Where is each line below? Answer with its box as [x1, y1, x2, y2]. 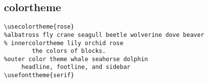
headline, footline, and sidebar [21, 64, 130, 71]
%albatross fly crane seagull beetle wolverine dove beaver [4, 31, 205, 38]
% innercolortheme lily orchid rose [4, 39, 124, 47]
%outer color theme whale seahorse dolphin [4, 55, 148, 63]
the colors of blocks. [32, 48, 106, 55]
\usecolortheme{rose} [4, 23, 75, 31]
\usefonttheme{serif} [4, 72, 75, 79]
